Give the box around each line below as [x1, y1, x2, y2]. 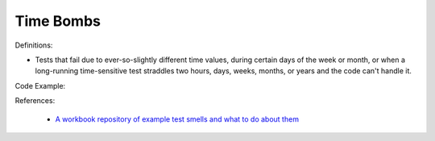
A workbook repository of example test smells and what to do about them [55, 114, 300, 124]
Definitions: [14, 40, 53, 50]
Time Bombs [14, 12, 101, 30]
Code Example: [14, 81, 66, 90]
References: [14, 96, 56, 106]
